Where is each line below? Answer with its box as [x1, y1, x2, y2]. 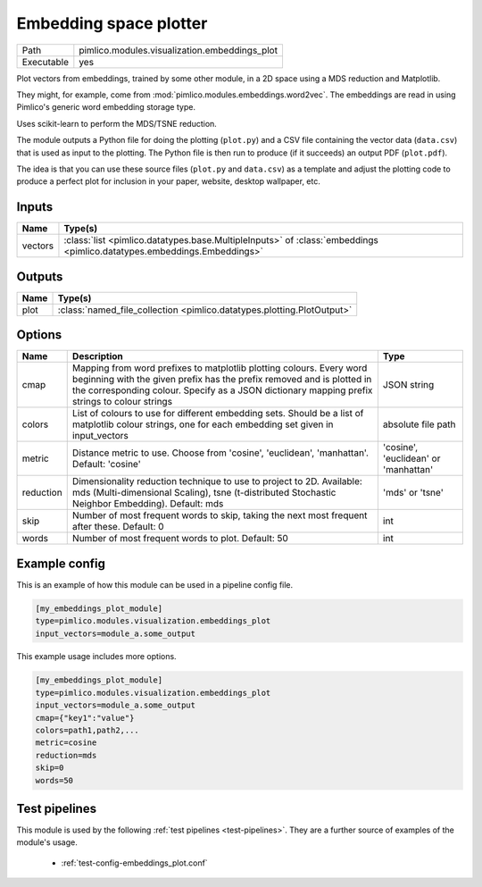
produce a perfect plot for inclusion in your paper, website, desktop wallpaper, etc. [16, 176, 320, 187]
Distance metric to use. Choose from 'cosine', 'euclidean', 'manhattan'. [71, 447, 370, 459]
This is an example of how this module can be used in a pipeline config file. [16, 579, 294, 590]
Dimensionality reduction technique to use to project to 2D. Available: [71, 475, 363, 488]
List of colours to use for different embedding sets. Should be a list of [71, 407, 364, 420]
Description [71, 350, 124, 363]
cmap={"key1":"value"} [35, 713, 135, 723]
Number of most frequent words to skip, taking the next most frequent [71, 509, 368, 522]
